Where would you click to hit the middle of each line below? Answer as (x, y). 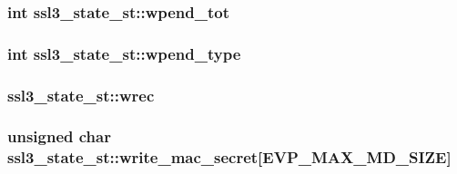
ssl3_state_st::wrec (81, 95)
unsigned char (59, 136)
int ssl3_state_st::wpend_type (124, 53)
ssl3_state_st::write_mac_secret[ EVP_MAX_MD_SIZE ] (229, 157)
